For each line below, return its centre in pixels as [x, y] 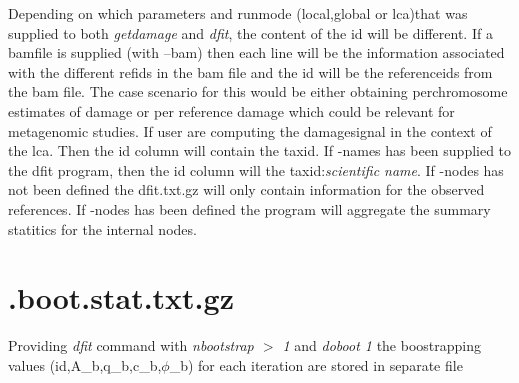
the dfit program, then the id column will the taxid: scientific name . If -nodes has [256, 169]
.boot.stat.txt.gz [121, 297]
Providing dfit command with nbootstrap [131, 345]
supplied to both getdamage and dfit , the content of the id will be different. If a [250, 32]
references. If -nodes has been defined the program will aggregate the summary [249, 208]
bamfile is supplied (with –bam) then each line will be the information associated [256, 52]
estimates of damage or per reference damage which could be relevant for [231, 110]
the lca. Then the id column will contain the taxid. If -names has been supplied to [260, 150]
